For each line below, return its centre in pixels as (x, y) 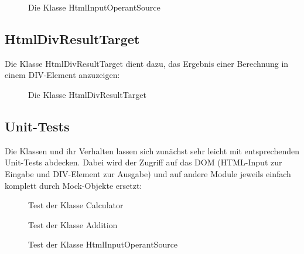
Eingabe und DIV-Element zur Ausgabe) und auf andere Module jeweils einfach (148, 173)
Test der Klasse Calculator (76, 205)
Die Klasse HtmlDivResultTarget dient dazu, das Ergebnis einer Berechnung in (147, 63)
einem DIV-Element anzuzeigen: (62, 75)
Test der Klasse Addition (73, 224)
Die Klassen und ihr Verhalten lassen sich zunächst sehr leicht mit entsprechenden (152, 150)
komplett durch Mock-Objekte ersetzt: (74, 185)
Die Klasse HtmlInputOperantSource (94, 7)
